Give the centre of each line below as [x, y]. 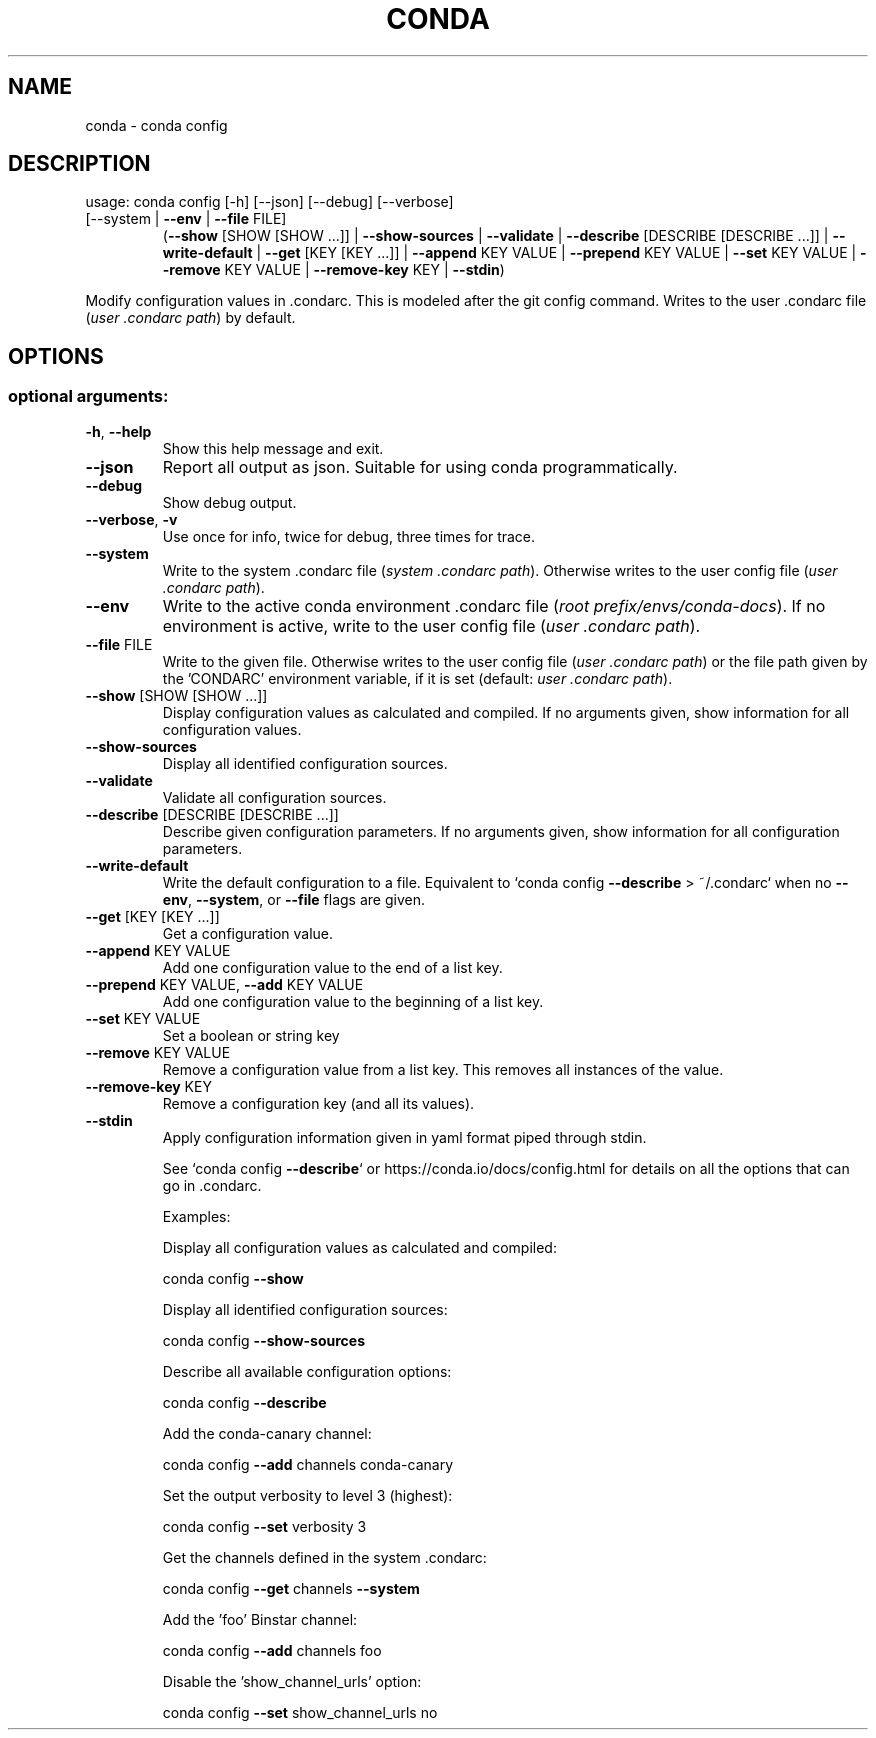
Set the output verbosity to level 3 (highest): [307, 1495]
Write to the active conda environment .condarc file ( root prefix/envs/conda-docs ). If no [494, 605]
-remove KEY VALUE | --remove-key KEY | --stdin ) [333, 270]
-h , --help [118, 431]
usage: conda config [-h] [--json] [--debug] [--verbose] [269, 202]
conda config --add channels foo [272, 1650]
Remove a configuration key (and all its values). [318, 1103]
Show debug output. [229, 502]
